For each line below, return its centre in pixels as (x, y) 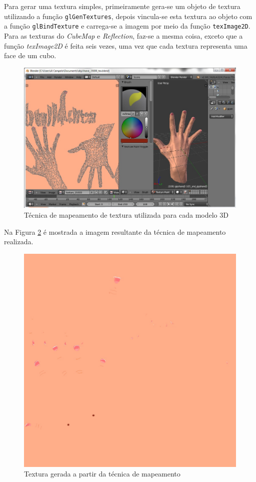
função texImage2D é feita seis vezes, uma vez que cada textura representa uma (126, 45)
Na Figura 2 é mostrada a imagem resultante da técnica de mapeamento (115, 231)
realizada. (19, 242)
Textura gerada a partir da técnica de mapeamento (102, 474)
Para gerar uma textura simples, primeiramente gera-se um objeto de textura (122, 6)
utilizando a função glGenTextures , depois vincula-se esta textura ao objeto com (128, 16)
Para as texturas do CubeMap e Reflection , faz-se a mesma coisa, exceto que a (123, 35)
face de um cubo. (30, 55)
